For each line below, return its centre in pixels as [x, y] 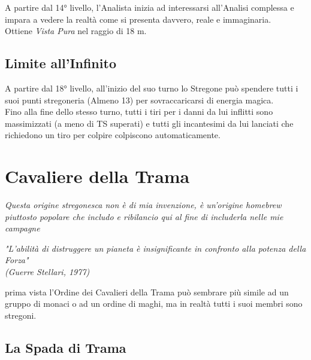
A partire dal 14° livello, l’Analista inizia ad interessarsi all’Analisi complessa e [150, 7]
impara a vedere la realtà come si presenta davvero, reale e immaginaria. [138, 19]
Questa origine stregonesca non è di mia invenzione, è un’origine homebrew [143, 205]
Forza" [17, 260]
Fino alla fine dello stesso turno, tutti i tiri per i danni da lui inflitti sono [139, 112]
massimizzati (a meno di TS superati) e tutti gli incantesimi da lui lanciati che [149, 123]
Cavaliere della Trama [97, 176]
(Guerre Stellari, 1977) [47, 272]
